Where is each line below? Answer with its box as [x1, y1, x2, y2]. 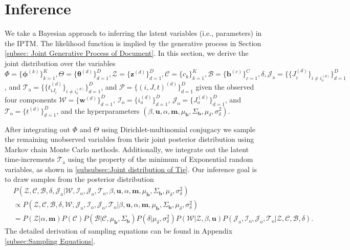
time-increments [5, 154, 55, 164]
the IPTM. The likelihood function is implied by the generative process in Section [5, 37, 261, 48]
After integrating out [5, 123, 71, 134]
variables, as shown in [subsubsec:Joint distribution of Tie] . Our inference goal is [5, 163, 257, 174]
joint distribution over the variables [5, 57, 116, 68]
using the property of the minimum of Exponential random [68, 154, 253, 164]
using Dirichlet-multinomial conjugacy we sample [101, 123, 255, 134]
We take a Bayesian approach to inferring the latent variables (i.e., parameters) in [5, 28, 262, 38]
